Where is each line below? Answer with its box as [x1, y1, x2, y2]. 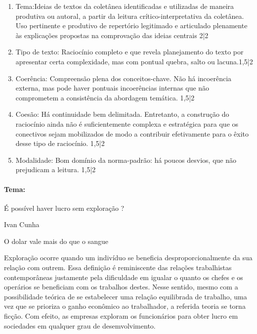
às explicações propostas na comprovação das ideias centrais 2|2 [15, 30, 209, 40]
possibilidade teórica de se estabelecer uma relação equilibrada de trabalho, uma [4, 291, 247, 301]
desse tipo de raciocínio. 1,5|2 [15, 138, 105, 148]
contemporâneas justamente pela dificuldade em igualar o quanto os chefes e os [4, 272, 243, 282]
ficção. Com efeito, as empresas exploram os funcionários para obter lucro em [4, 311, 238, 321]
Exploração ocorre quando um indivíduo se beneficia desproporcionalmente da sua [4, 252, 253, 263]
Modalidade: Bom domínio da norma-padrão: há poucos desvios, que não [15, 154, 237, 165]
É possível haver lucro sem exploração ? [4, 202, 125, 213]
